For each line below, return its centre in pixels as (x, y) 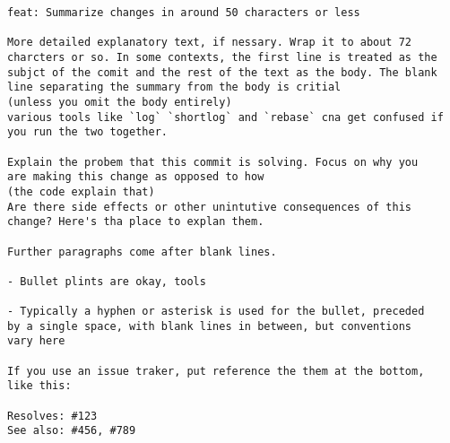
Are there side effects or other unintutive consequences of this (210, 207)
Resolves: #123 (52, 416)
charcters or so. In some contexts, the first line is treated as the (222, 57)
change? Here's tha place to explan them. (136, 222)
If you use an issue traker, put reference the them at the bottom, (216, 371)
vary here (36, 341)
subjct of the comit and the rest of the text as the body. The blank (222, 72)
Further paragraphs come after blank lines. (142, 252)
